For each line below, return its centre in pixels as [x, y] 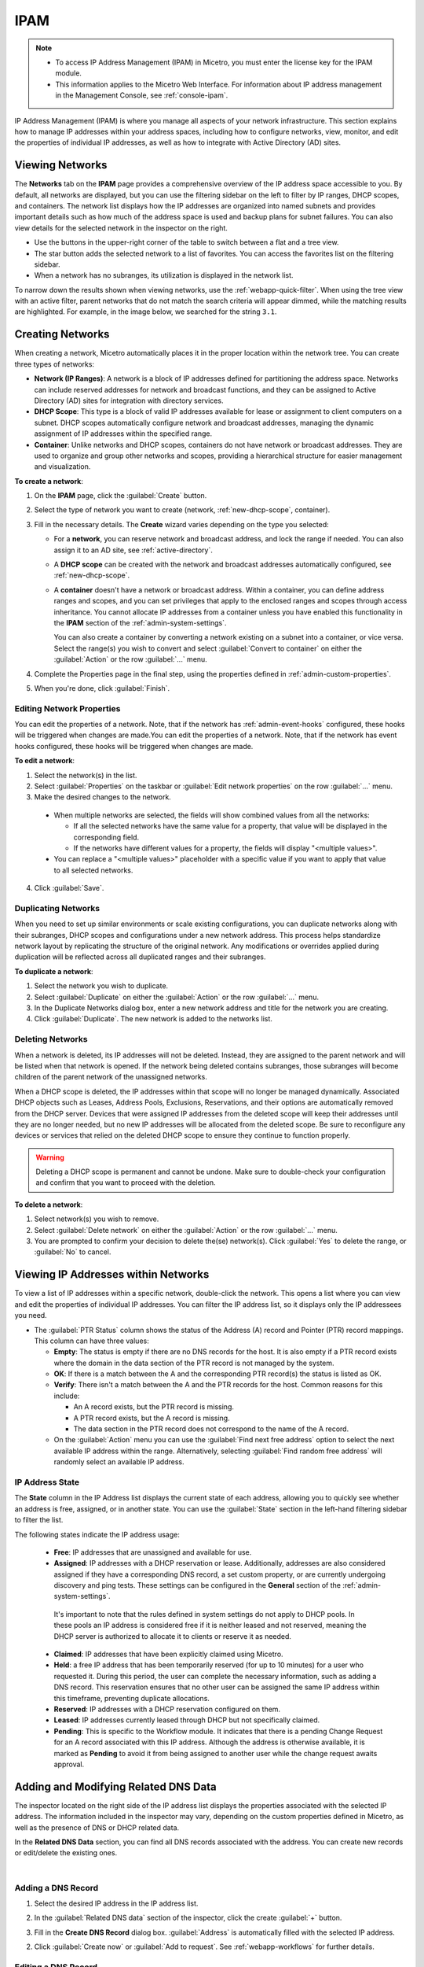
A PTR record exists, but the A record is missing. [152, 1418]
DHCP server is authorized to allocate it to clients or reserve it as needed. [173, 1636]
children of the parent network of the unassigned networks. [111, 1077]
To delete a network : [49, 1205]
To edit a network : [44, 761]
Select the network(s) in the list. [86, 775]
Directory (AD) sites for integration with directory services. [129, 400]
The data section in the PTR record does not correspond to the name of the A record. [211, 1429]
